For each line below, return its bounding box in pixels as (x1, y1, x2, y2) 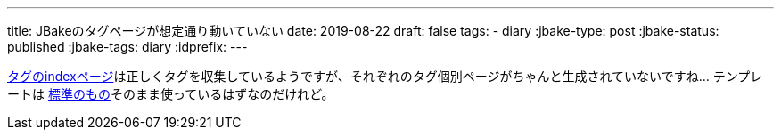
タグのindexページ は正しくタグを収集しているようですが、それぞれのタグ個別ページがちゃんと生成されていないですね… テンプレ (7, 68, 763, 84)
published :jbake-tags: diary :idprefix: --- (7, 39, 248, 54)
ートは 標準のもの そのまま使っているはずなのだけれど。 (7, 86, 334, 101)
